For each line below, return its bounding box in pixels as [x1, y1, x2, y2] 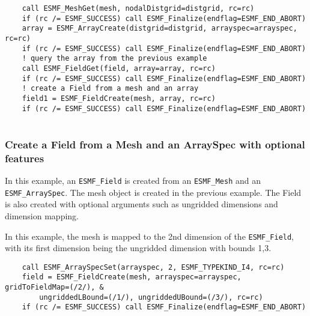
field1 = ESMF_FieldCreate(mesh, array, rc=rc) [22, 94, 216, 103]
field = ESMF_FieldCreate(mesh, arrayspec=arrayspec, [22, 273, 242, 282]
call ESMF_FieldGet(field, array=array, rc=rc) [22, 64, 216, 73]
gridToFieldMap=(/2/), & [5, 283, 104, 292]
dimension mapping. [5, 209, 79, 222]
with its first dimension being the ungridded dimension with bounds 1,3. [5, 242, 272, 254]
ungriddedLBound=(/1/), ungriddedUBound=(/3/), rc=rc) [39, 293, 263, 302]
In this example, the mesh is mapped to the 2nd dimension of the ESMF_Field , [5, 229, 294, 242]
